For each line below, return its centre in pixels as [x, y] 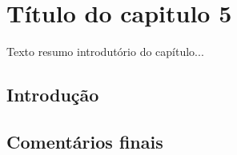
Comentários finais [85, 141]
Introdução [53, 95]
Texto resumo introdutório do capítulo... [105, 52]
